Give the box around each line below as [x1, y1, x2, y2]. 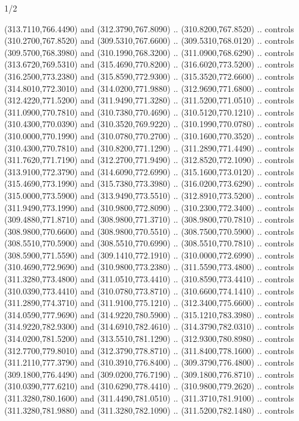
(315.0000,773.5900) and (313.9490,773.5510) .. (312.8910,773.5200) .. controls [4, 189, 294, 201]
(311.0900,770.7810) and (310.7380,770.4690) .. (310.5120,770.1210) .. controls [4, 105, 294, 118]
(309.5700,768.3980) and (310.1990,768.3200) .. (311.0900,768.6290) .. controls [4, 46, 294, 58]
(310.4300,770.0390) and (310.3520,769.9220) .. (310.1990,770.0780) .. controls [4, 117, 294, 130]
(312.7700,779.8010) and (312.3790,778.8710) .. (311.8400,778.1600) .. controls [4, 344, 294, 357]
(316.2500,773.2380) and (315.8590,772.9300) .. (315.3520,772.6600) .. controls [4, 69, 294, 82]
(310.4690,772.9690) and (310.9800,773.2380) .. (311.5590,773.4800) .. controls [4, 260, 294, 273]
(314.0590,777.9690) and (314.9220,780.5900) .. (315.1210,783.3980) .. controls [4, 308, 294, 321]
